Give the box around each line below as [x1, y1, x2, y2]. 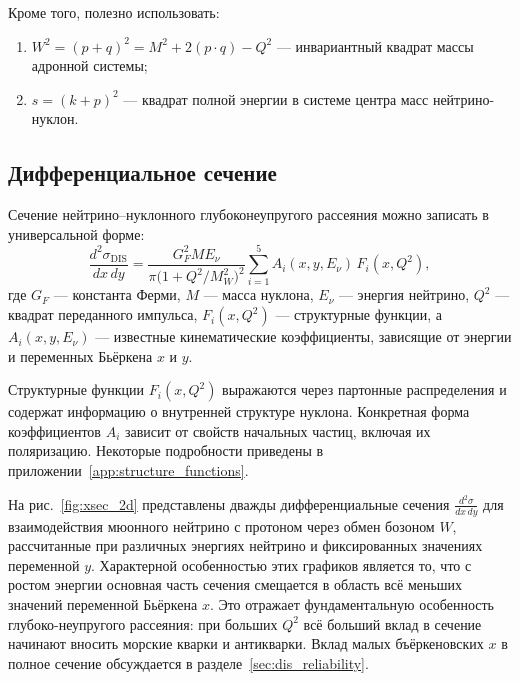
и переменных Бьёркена [8, 345, 153, 366]
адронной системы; [31, 55, 148, 76]
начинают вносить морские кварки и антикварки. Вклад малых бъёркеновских [8, 633, 484, 654]
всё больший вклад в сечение [303, 613, 482, 634]
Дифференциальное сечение [8, 157, 277, 188]
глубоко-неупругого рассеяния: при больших [8, 613, 278, 634]
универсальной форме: [8, 223, 145, 244]
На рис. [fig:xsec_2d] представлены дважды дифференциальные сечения [8, 493, 450, 514]
